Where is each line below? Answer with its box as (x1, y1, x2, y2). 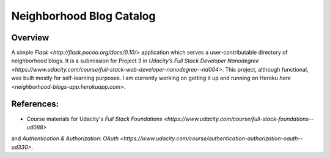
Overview (11, 32, 50, 43)
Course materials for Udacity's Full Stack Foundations (26, 115, 163, 122)
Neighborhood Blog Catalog (11, 9, 156, 23)
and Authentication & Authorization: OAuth (11, 135, 119, 142)
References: (11, 99, 59, 110)
